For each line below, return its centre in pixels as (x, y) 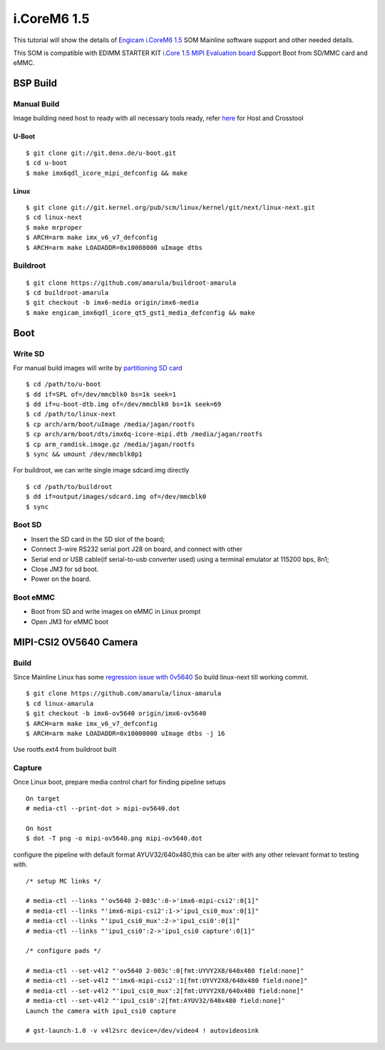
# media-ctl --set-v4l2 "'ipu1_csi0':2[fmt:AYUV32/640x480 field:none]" (155, 1001)
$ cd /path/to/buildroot (69, 486)
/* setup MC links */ (63, 881)
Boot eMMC (34, 597)
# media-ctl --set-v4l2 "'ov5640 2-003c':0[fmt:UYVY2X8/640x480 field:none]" (165, 971)
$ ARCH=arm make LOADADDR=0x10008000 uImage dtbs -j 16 (125, 733)
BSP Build (35, 83)
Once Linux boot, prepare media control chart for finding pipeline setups (119, 782)
